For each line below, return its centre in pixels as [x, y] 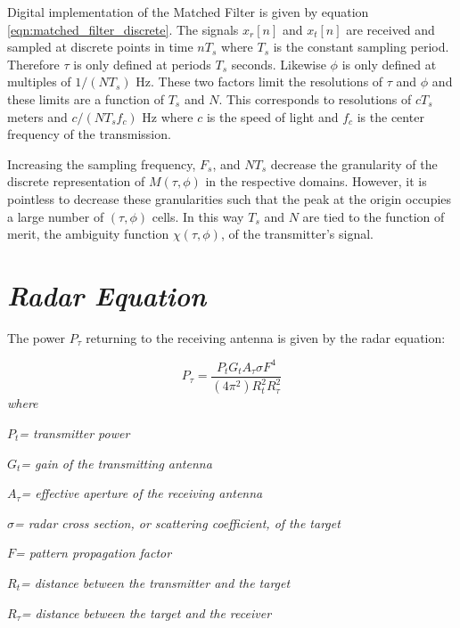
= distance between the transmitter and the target [155, 582]
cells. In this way [198, 216]
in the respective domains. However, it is [316, 181]
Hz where [168, 116]
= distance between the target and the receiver [146, 612]
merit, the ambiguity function [88, 234]
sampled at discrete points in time [100, 47]
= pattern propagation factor [94, 553]
